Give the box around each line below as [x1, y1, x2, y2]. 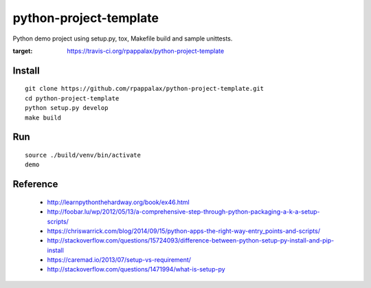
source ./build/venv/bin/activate [25, 151, 141, 159]
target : [12, 47, 33, 55]
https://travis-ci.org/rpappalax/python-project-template [67, 47, 225, 55]
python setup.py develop [25, 104, 109, 112]
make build [25, 113, 62, 122]
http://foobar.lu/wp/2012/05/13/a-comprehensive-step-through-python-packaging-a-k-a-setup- [47, 208, 320, 216]
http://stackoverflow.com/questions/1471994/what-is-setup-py [47, 265, 226, 274]
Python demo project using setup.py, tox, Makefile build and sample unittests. [12, 34, 233, 43]
